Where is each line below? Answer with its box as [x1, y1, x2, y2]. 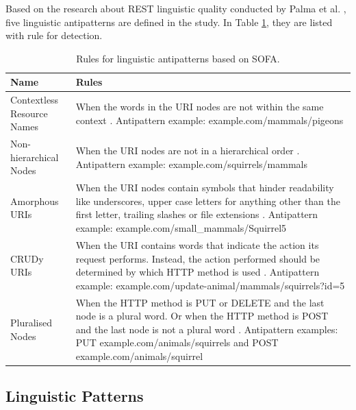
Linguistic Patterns [5, 385, 144, 407]
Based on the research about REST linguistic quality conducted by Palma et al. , [5, 1, 346, 15]
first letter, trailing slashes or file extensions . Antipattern [75, 207, 318, 221]
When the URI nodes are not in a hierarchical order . [75, 143, 300, 158]
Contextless [10, 93, 59, 107]
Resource [10, 106, 48, 120]
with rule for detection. [5, 28, 103, 43]
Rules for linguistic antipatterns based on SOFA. [76, 51, 280, 65]
